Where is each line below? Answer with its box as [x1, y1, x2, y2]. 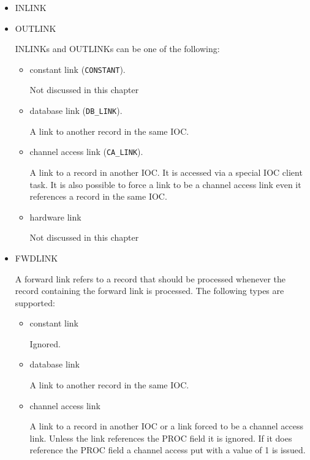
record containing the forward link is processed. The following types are [15, 284, 284, 297]
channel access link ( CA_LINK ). [29, 145, 143, 158]
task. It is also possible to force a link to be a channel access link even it [29, 178, 301, 190]
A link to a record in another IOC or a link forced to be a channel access [29, 420, 303, 432]
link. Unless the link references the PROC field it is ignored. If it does [29, 431, 292, 444]
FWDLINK [15, 251, 58, 264]
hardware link [29, 210, 81, 223]
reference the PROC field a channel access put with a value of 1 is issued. [29, 443, 306, 456]
